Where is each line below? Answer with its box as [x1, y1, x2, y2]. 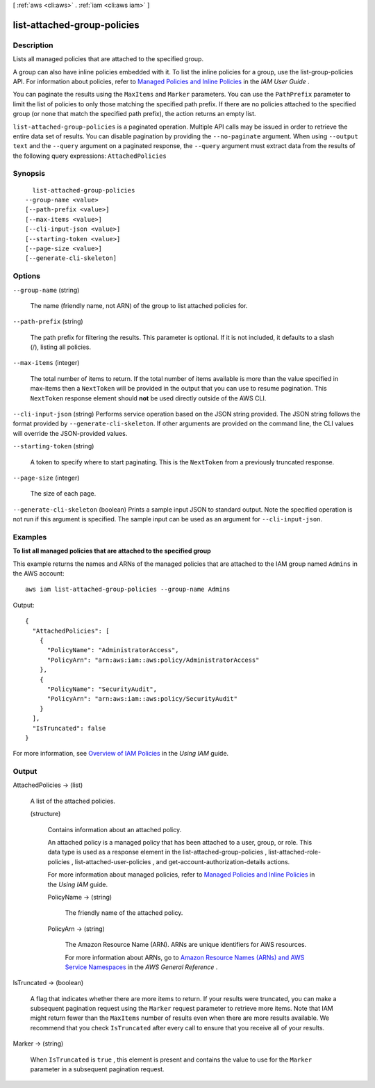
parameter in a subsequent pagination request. [30, 1065, 165, 1073]
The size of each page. [30, 489, 97, 498]
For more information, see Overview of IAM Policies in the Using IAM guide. [12, 749, 229, 758]
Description [12, 40, 53, 50]
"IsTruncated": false [32, 724, 106, 732]
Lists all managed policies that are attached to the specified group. [12, 55, 204, 63]
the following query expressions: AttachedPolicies [12, 152, 167, 160]
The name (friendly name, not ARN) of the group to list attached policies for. [30, 301, 248, 309]
